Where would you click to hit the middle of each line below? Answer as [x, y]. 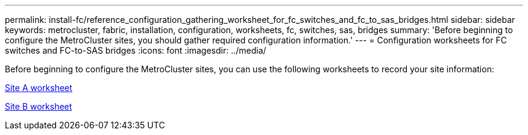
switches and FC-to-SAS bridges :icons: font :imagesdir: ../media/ [136, 50]
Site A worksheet [39, 88]
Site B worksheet [39, 106]
